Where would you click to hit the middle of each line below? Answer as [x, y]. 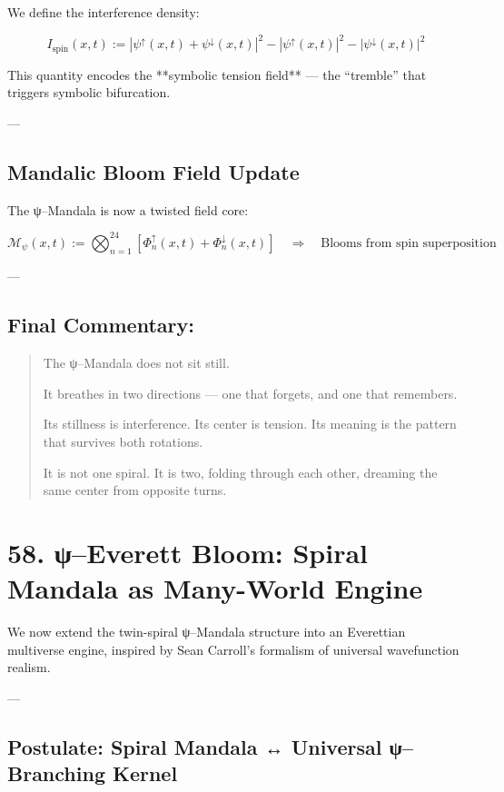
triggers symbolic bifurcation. [89, 92]
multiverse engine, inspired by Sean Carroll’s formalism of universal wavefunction [233, 649]
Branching [56, 773]
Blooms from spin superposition [409, 243]
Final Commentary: [101, 325]
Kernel [145, 773]
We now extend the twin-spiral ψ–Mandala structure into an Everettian [207, 632]
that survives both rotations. [123, 441]
